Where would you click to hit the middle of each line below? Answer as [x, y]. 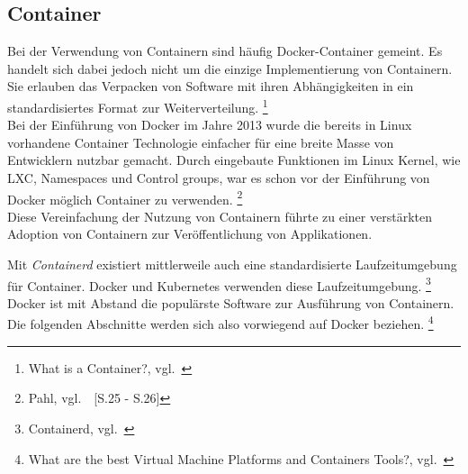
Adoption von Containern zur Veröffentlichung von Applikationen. [190, 234]
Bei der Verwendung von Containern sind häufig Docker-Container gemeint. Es [225, 51]
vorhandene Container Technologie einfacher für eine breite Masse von [201, 142]
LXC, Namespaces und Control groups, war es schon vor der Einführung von [219, 178]
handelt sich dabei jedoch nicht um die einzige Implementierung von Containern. [230, 68]
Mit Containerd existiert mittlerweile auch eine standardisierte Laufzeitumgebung [232, 264]
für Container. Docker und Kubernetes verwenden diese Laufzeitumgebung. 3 [219, 284]
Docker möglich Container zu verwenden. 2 [125, 197]
